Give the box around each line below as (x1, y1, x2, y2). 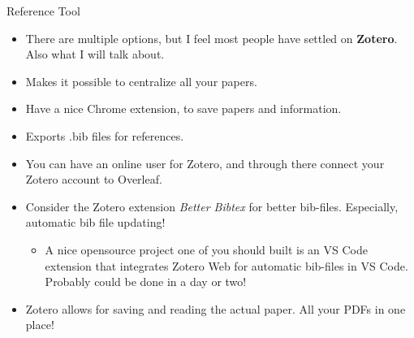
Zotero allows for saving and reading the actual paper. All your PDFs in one (25, 300, 406, 317)
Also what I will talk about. (25, 45, 165, 63)
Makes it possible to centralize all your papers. (25, 72, 257, 89)
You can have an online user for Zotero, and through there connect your (25, 154, 385, 171)
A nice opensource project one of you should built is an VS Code (45, 240, 368, 258)
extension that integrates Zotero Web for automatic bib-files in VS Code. (45, 257, 408, 274)
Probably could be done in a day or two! (45, 273, 247, 290)
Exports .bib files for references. (25, 127, 184, 144)
